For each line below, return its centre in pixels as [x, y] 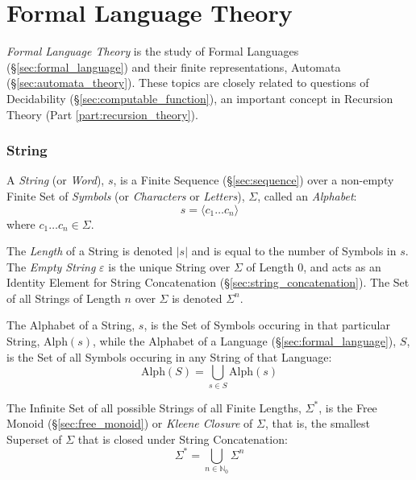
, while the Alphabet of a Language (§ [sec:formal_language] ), [245, 341]
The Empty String [51, 266]
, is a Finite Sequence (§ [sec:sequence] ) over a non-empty [254, 180]
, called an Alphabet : [307, 195]
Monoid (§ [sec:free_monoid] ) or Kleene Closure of [130, 423]
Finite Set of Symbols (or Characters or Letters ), [126, 195]
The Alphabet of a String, [71, 325]
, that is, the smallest [318, 423]
